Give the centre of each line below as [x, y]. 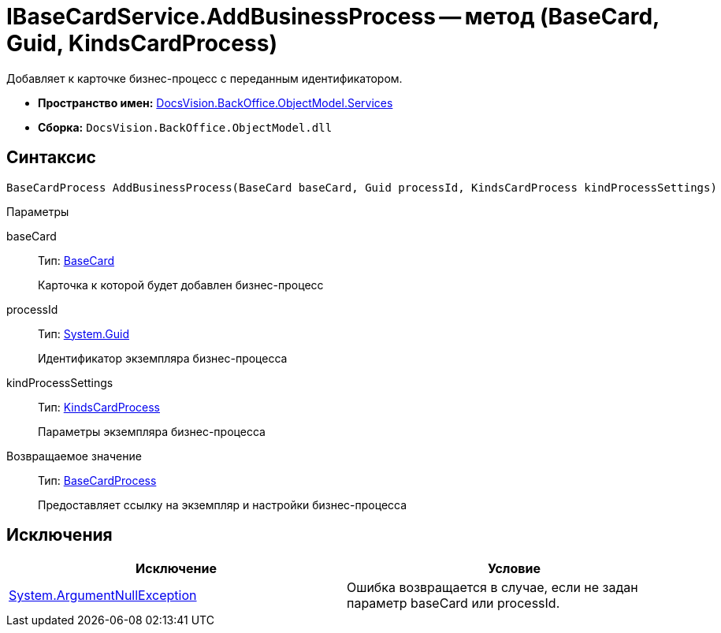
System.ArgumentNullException [103, 596]
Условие [514, 569]
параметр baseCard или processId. [453, 603]
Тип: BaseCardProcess [97, 480]
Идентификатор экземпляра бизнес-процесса [163, 358]
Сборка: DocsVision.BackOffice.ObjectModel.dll [185, 127]
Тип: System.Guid [84, 333]
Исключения [59, 535]
